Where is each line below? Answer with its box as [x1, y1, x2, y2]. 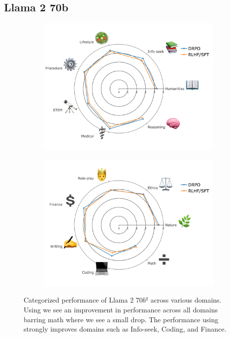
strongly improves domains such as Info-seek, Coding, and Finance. [24, 324, 227, 334]
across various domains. [150, 295, 222, 305]
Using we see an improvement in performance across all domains [24, 304, 218, 314]
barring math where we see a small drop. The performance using [24, 314, 219, 324]
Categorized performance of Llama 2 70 [24, 295, 143, 305]
